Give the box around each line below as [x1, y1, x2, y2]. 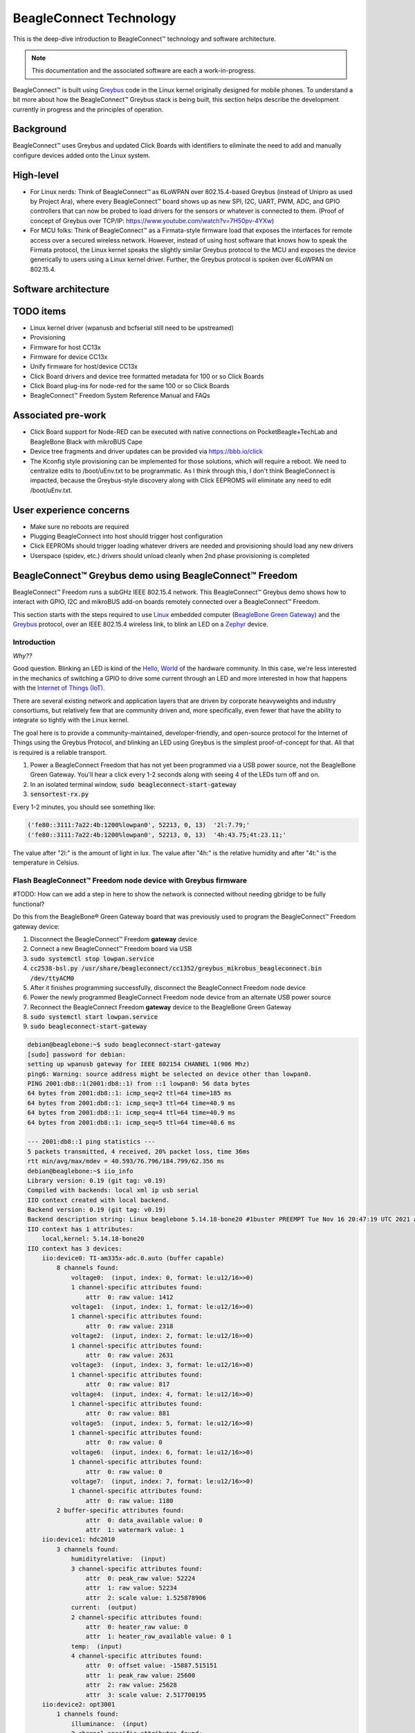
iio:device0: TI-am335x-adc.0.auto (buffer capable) [41, 1255, 225, 1262]
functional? [12, 900, 45, 908]
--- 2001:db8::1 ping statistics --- [27, 1138, 156, 1146]
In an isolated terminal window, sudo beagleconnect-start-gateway [30, 780, 237, 788]
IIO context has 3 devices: [27, 1244, 122, 1253]
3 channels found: [56, 1545, 119, 1553]
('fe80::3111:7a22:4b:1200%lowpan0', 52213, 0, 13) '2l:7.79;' [27, 821, 250, 829]
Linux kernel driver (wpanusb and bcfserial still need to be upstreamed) [30, 323, 234, 332]
